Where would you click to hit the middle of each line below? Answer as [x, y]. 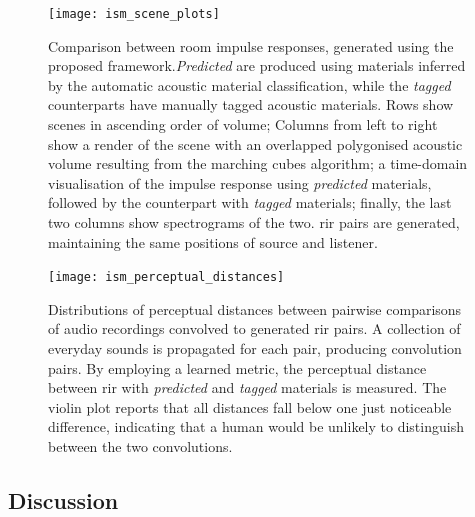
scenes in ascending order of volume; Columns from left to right [243, 124]
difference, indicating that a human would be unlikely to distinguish [256, 426]
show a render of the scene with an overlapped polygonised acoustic [255, 143]
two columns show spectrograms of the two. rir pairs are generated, [254, 222]
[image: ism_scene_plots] [134, 14]
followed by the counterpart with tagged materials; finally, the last [250, 202]
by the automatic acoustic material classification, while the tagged [249, 84]
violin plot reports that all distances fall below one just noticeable [250, 406]
